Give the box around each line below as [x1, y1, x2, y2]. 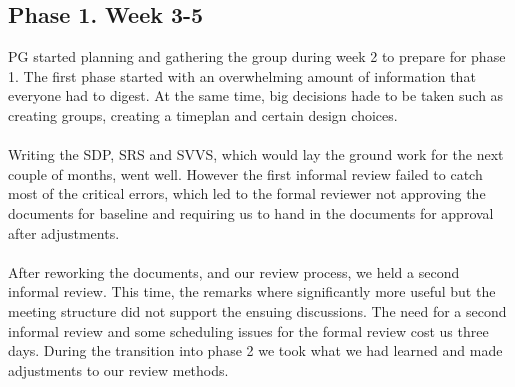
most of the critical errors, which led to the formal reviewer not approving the [8, 183, 486, 204]
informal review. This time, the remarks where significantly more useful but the [8, 281, 496, 302]
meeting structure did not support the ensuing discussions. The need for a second [8, 300, 507, 321]
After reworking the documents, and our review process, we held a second [8, 261, 460, 282]
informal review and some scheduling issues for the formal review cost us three [8, 320, 489, 341]
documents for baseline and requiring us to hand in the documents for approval [8, 202, 494, 223]
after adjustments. [8, 222, 120, 243]
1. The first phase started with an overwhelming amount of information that [8, 65, 476, 86]
